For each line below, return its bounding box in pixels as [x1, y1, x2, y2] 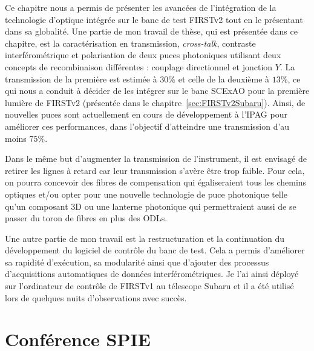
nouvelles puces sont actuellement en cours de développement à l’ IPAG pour [5, 108, 287, 121]
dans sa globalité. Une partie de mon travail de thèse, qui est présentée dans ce [5, 25, 298, 38]
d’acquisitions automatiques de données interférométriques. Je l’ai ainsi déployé [5, 267, 299, 280]
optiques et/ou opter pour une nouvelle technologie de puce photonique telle [5, 187, 287, 200]
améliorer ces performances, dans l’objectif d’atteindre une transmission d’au [5, 119, 290, 132]
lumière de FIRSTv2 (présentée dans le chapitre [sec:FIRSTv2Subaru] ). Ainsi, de [5, 96, 306, 109]
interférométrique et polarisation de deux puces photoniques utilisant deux [5, 48, 281, 61]
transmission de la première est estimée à [5, 72, 157, 85]
